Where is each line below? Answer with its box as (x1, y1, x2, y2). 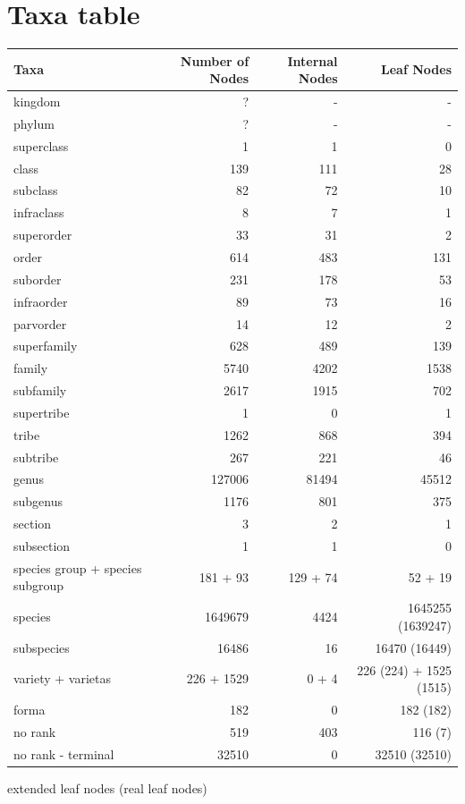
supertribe (13, 402, 70, 421)
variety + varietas (13, 669, 112, 688)
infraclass (13, 203, 64, 222)
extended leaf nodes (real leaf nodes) (7, 778, 207, 797)
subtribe (13, 447, 59, 466)
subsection (13, 536, 71, 554)
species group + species (13, 558, 142, 577)
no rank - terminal (13, 744, 114, 763)
